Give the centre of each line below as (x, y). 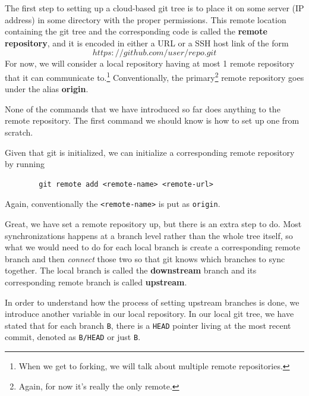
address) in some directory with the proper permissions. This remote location (146, 19)
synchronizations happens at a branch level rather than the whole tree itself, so (149, 235)
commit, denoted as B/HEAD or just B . (73, 337)
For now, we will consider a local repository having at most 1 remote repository (150, 63)
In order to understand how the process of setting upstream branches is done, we (152, 302)
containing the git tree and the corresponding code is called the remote (136, 31)
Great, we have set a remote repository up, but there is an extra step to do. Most (153, 224)
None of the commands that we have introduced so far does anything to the (143, 109)
